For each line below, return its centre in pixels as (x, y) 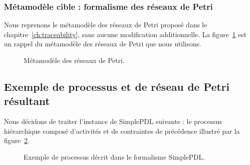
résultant (27, 101)
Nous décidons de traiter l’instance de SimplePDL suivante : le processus (113, 121)
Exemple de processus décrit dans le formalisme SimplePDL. (114, 156)
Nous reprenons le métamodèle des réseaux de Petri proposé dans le (105, 25)
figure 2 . (17, 140)
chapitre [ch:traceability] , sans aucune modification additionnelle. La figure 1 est (125, 34)
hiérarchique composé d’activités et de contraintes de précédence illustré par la (122, 131)
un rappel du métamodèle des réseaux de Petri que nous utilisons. (103, 44)
